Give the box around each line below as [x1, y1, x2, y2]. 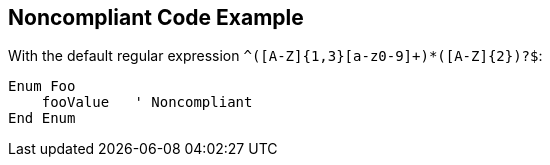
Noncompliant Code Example [8, 5, 304, 30]
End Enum [8, 110, 76, 127]
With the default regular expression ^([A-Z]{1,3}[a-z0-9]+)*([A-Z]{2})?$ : [8, 47, 543, 65]
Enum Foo [8, 78, 76, 95]
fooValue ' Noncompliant [41, 94, 253, 111]
